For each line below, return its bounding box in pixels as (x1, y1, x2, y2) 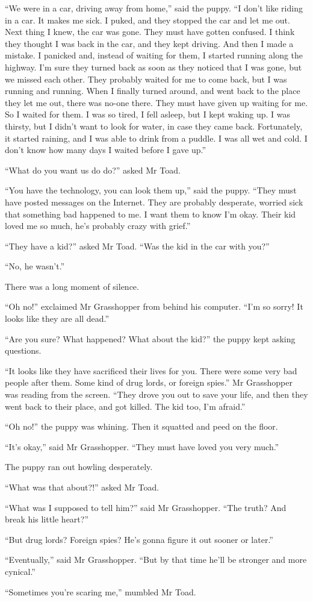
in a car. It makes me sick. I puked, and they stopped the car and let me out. (5, 13, 290, 26)
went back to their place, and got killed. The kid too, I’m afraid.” (5, 400, 246, 412)
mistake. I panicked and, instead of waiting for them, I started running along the (5, 49, 303, 61)
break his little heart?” (5, 513, 88, 525)
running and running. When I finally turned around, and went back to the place (5, 84, 300, 97)
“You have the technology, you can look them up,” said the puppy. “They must (5, 184, 297, 196)
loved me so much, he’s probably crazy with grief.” (5, 219, 191, 232)
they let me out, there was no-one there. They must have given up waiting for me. (5, 96, 308, 108)
